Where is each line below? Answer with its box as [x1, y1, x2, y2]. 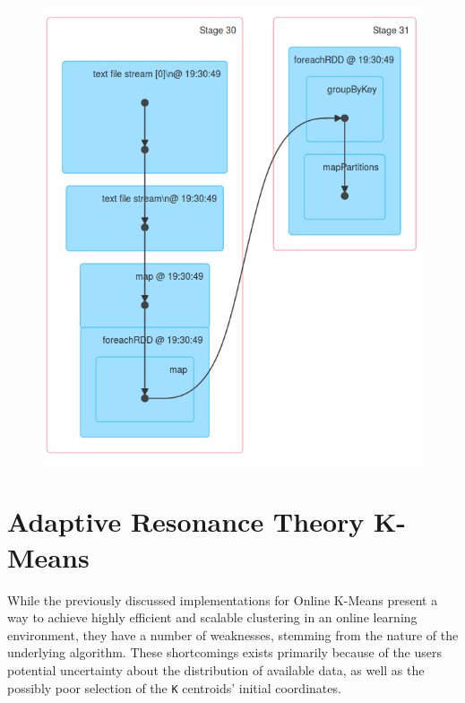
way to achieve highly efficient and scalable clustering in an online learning [7, 608, 418, 627]
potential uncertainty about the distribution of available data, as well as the [7, 660, 425, 679]
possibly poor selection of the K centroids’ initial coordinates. [7, 678, 341, 697]
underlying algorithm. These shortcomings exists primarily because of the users [7, 643, 443, 662]
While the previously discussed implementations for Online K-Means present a [7, 590, 438, 609]
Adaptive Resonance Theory [7, 503, 365, 540]
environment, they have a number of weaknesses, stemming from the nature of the [7, 625, 459, 644]
